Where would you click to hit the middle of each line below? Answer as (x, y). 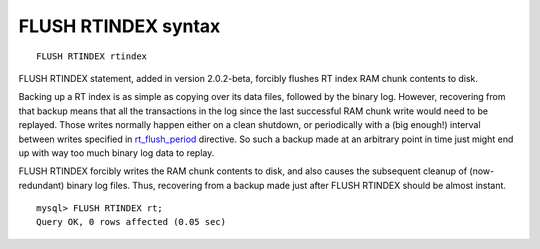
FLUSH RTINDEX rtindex (92, 56)
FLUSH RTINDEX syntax (119, 26)
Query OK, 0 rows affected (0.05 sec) (131, 222)
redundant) (41, 185)
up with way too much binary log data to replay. (116, 152)
